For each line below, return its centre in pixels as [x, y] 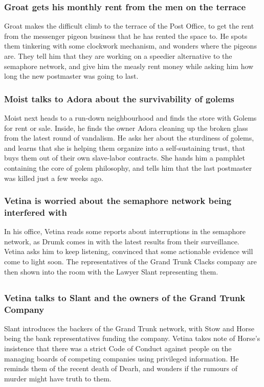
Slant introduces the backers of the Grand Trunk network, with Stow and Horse [129, 328]
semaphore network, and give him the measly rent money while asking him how [129, 66]
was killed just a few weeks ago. [54, 178]
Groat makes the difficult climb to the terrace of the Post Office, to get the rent [129, 26]
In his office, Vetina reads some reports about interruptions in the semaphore [125, 231]
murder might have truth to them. [58, 378]
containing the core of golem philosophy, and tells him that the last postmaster [128, 167]
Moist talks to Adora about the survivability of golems [119, 98]
